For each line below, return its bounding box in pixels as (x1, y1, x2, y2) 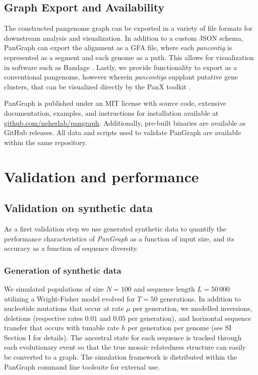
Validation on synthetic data (4, 200, 153, 216)
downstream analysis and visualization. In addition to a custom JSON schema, (4, 32, 244, 43)
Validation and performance (4, 166, 199, 186)
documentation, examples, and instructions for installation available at (4, 107, 219, 118)
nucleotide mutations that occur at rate (4, 303, 124, 313)
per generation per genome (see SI (128, 322, 232, 333)
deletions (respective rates (4, 312, 83, 323)
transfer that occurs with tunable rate (4, 322, 120, 333)
